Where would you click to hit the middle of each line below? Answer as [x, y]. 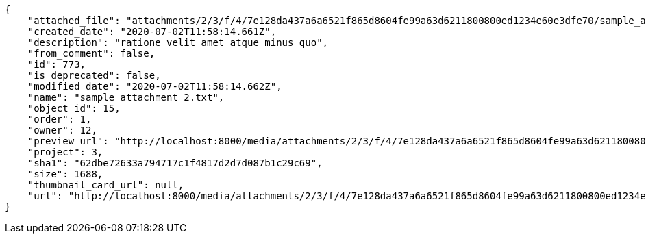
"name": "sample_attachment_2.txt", [126, 97]
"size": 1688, [65, 174]
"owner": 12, [62, 130]
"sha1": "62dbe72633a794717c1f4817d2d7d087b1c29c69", [175, 163]
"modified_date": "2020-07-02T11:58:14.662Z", [155, 86]
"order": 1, [60, 119]
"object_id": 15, [74, 108]
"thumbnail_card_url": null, [106, 185]
